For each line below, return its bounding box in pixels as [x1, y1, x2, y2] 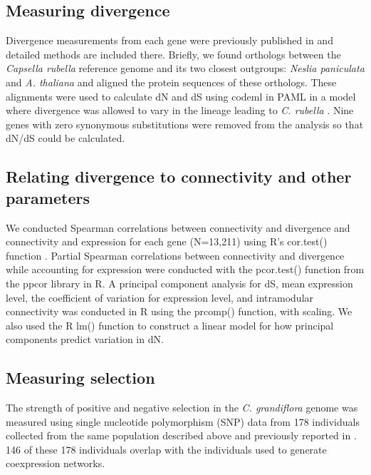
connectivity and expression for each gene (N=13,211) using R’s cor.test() [6, 234, 328, 249]
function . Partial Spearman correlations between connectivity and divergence [6, 247, 345, 262]
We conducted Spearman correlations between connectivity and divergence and [6, 220, 350, 235]
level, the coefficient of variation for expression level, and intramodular [6, 290, 314, 305]
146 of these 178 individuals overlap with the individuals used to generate [6, 441, 327, 456]
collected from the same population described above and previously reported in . [6, 428, 357, 443]
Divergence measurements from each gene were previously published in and [6, 33, 333, 48]
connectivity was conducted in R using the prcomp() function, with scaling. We [6, 304, 352, 319]
